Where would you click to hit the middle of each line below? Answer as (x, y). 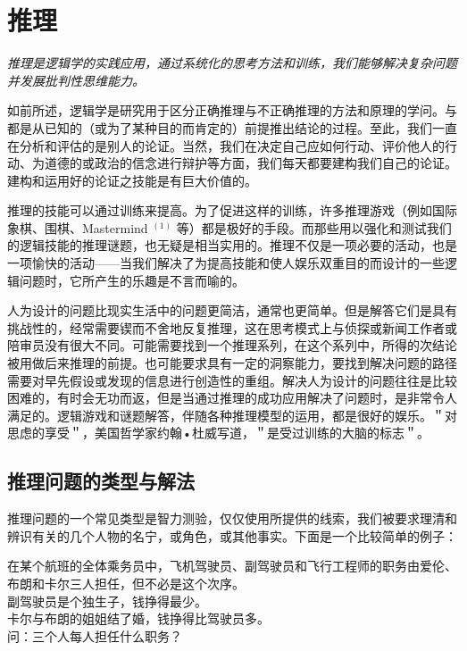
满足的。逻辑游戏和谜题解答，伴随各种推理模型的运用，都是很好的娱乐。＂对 (232, 415)
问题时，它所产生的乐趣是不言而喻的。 (132, 280)
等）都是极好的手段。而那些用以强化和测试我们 (314, 227)
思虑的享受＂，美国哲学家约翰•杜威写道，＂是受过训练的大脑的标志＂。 (218, 433)
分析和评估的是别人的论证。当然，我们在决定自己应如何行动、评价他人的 (232, 145)
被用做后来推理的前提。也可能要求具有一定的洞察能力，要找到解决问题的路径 (232, 363)
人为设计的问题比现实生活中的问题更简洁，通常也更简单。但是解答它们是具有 (232, 310)
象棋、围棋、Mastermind (78, 227)
